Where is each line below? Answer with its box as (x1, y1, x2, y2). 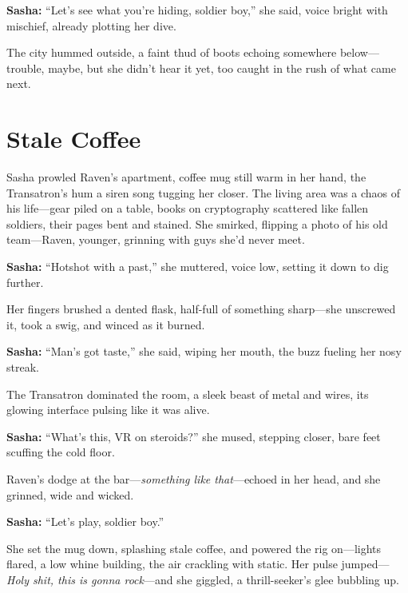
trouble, (6, 59, 45, 76)
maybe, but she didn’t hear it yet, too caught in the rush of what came (48, 59, 396, 76)
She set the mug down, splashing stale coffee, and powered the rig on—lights (6, 539, 382, 556)
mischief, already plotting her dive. (6, 17, 176, 34)
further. (6, 273, 44, 290)
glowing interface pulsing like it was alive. (6, 401, 210, 418)
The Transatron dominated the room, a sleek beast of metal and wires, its (6, 385, 369, 402)
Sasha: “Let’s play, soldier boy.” (6, 513, 164, 530)
